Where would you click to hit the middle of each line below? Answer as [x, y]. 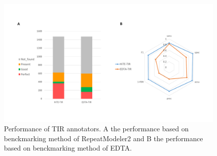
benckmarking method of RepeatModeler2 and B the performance [104, 138]
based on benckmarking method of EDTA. [68, 148]
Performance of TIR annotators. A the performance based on [96, 129]
